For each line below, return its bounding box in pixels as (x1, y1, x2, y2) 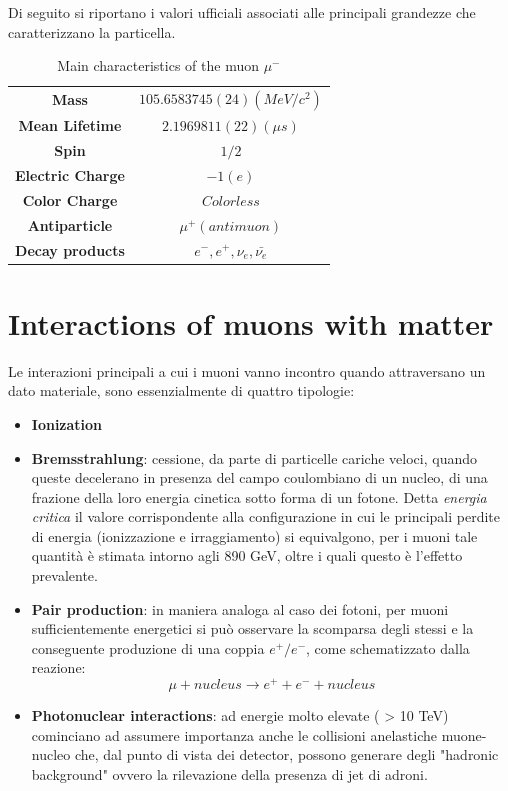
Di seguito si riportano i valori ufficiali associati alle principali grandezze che (8, 2, 476, 22)
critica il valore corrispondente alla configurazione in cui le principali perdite (31, 506, 500, 527)
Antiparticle (27, 214, 113, 235)
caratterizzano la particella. (8, 21, 176, 42)
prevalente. (31, 565, 98, 586)
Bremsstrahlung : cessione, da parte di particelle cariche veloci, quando (31, 447, 478, 468)
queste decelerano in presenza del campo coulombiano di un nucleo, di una (31, 467, 488, 488)
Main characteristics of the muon (57, 55, 259, 76)
